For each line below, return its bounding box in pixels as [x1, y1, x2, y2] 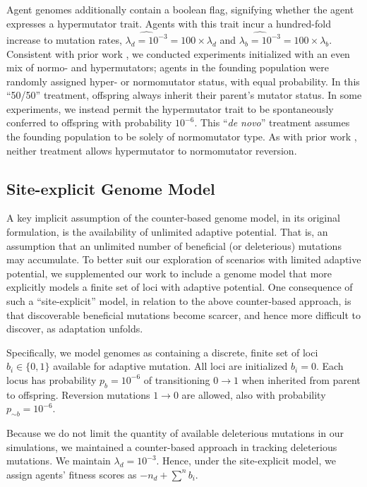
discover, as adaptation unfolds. [6, 321, 143, 336]
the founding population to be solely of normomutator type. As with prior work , [6, 129, 357, 144]
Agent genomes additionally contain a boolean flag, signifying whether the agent [6, 2, 354, 16]
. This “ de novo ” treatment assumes [194, 115, 350, 130]
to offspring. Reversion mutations [6, 387, 150, 402]
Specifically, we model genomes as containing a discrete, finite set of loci [6, 344, 318, 359]
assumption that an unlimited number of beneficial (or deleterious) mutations [6, 238, 342, 253]
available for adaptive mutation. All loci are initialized [53, 359, 288, 373]
